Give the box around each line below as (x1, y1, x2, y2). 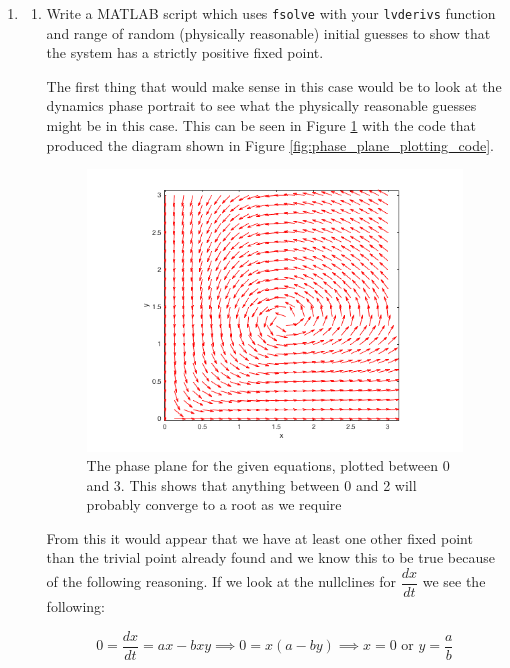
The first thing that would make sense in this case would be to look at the (46, 75, 502, 96)
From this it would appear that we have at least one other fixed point (46, 527, 473, 548)
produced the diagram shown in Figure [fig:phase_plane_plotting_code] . (46, 134, 494, 155)
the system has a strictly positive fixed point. (46, 42, 324, 63)
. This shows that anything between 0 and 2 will (120, 474, 417, 495)
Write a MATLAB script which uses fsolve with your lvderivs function (46, 3, 496, 23)
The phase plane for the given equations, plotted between (86, 455, 438, 476)
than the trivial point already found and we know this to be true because (46, 547, 495, 568)
